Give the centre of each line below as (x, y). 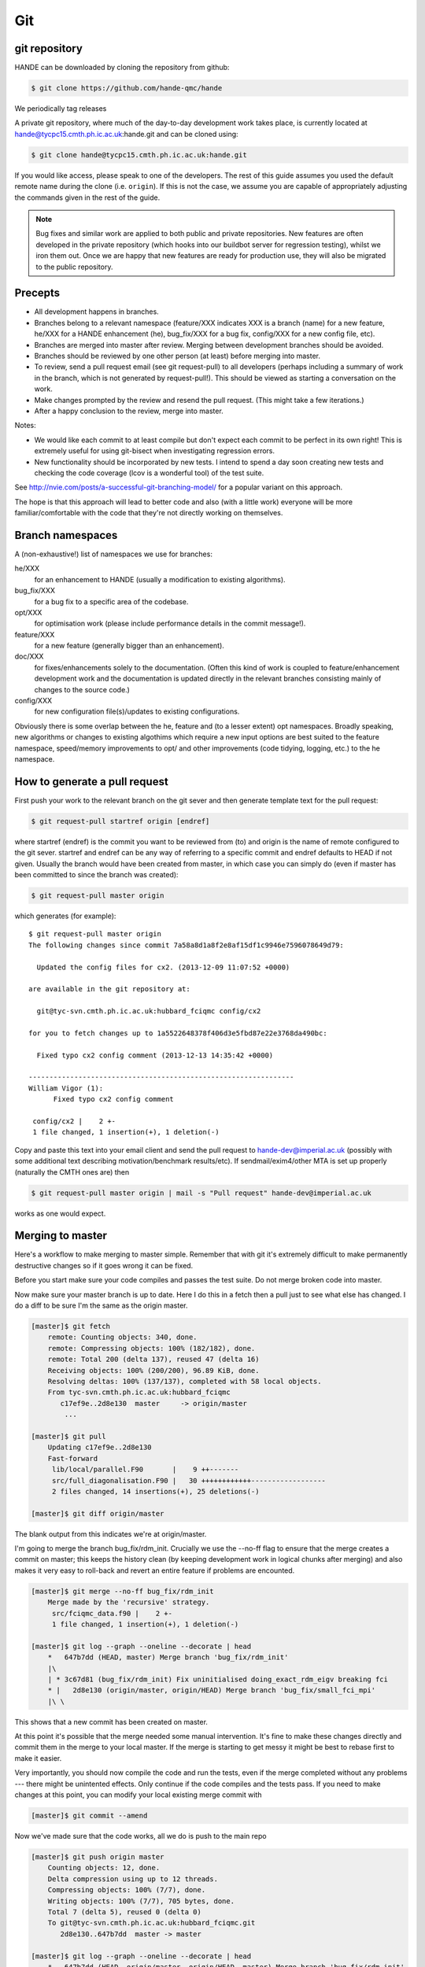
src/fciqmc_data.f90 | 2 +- (112, 1613)
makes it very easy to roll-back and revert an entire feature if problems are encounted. (155, 1570)
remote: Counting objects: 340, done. (122, 1337)
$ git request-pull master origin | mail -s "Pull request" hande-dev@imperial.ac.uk (201, 1193)
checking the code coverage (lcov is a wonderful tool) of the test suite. (149, 473)
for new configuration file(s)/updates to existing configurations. (137, 711)
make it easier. (38, 1758)
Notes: (25, 426)
